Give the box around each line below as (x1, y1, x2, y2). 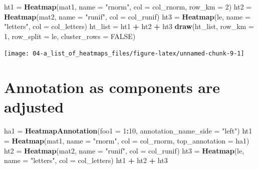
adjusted (4, 96, 64, 117)
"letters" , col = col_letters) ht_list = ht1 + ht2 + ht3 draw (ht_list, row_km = (4, 21, 254, 31)
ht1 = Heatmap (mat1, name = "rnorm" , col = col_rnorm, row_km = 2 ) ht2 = (4, 1, 252, 11)
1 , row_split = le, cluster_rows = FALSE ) (4, 30, 136, 41)
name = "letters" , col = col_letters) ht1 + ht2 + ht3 (4, 155, 168, 165)
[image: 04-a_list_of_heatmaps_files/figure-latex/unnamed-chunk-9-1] (4, 50, 244, 57)
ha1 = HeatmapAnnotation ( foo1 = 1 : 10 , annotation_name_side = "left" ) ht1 (4, 125, 252, 136)
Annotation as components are (4, 77, 220, 97)
